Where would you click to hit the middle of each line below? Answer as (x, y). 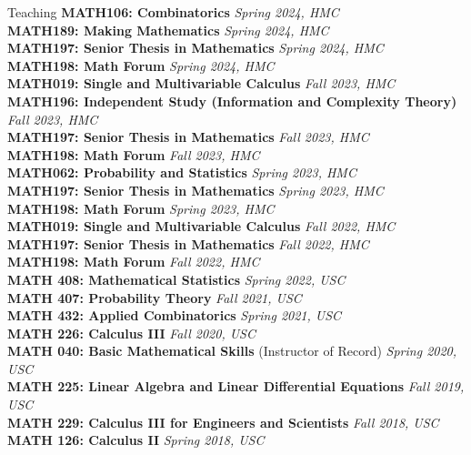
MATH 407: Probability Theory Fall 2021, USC (155, 297)
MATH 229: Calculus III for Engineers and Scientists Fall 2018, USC (223, 422)
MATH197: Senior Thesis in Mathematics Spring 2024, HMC (195, 48)
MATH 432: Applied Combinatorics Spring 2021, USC (175, 315)
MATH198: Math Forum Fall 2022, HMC (134, 262)
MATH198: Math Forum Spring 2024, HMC (141, 65)
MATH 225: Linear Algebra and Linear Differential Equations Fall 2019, (236, 386)
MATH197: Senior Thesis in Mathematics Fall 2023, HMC (188, 137)
